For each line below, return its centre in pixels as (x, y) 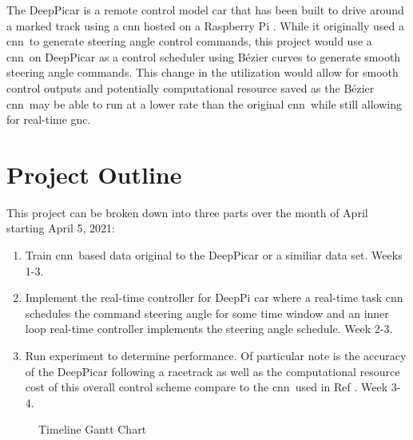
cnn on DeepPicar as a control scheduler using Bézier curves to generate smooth (204, 56)
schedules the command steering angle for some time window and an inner (207, 313)
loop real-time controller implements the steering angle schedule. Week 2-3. (209, 329)
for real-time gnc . (49, 119)
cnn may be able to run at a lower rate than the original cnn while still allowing (204, 103)
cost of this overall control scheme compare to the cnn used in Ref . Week (206, 387)
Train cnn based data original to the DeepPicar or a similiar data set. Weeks (214, 255)
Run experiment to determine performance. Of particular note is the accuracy (216, 356)
